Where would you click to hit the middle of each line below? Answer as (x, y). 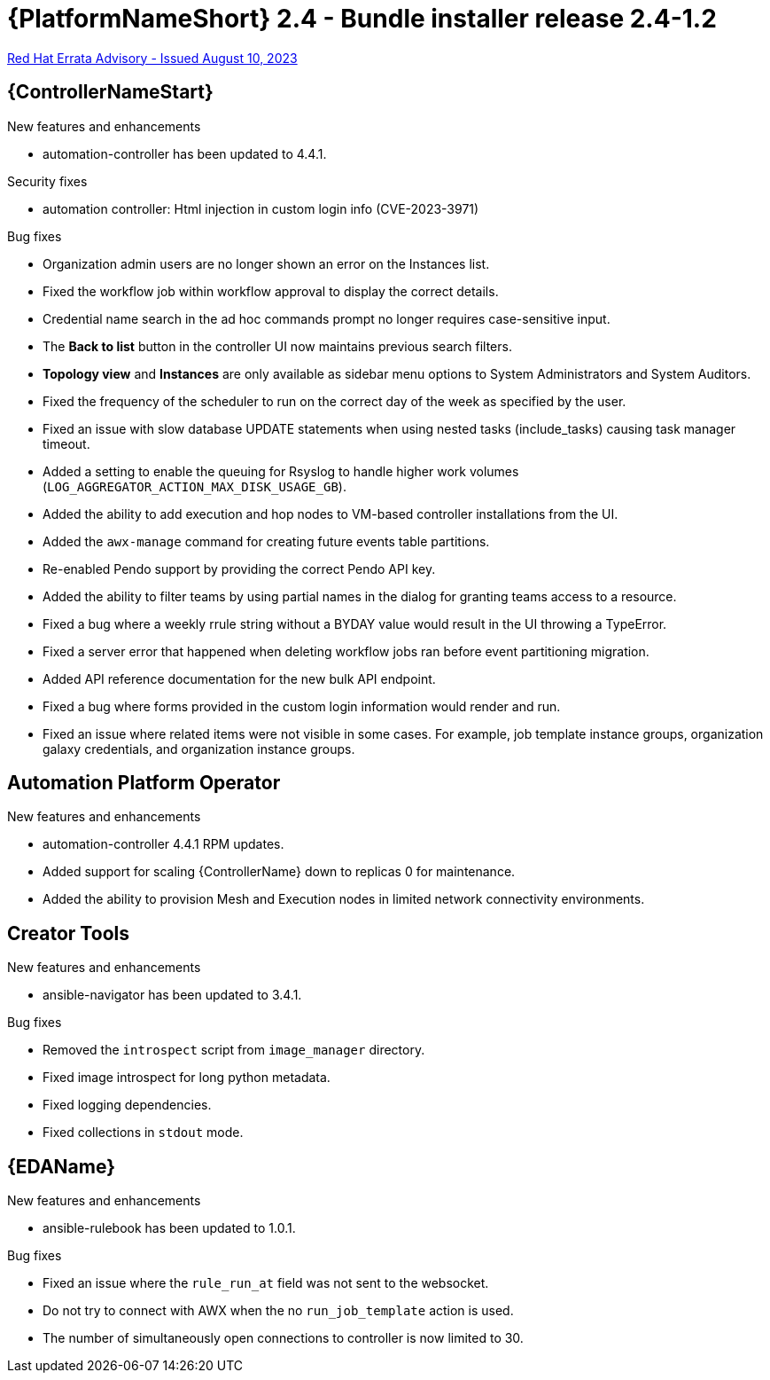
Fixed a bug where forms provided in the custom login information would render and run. (302, 706)
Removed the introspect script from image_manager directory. (234, 1050)
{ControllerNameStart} (110, 92)
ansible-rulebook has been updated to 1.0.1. (169, 1228)
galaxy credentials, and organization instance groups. (199, 749)
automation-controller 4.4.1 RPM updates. (163, 844)
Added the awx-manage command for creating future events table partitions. (266, 541)
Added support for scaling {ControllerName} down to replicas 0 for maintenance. (279, 872)
